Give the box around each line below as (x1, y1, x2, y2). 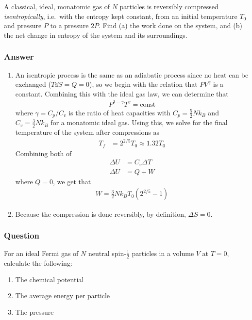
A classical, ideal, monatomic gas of (4, 1, 110, 11)
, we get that (53, 176, 91, 186)
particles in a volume (132, 248, 194, 258)
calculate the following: (4, 258, 72, 268)
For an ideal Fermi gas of (4, 248, 79, 258)
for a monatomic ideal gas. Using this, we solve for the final (50, 117, 228, 128)
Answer (4, 50, 34, 63)
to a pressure (50, 20, 89, 31)
